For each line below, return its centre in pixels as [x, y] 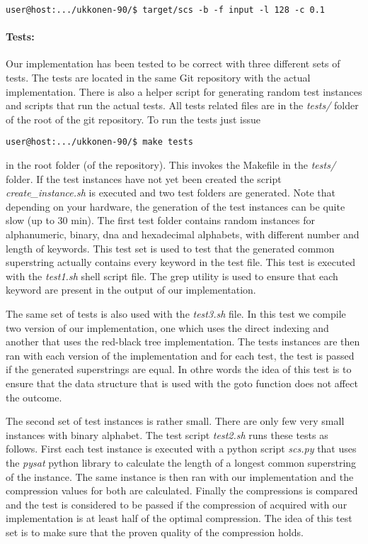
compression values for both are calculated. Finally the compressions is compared [182, 490]
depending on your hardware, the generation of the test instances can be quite [176, 206]
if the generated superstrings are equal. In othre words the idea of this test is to [179, 369]
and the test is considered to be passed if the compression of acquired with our [177, 504]
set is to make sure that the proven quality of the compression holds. [155, 532]
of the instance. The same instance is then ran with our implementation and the [180, 476]
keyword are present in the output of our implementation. [131, 290]
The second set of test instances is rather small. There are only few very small [175, 421]
